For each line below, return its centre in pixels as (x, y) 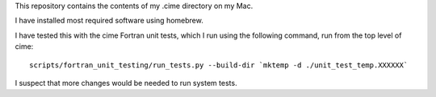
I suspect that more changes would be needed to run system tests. (126, 83)
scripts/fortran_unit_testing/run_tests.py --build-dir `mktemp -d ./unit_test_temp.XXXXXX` (219, 65)
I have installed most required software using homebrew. (109, 21)
